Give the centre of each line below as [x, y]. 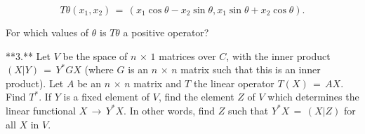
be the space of [95, 55]
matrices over [187, 55]
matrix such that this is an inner [251, 69]
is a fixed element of [107, 97]
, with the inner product [278, 55]
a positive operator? [166, 32]
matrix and [158, 83]
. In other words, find [170, 110]
